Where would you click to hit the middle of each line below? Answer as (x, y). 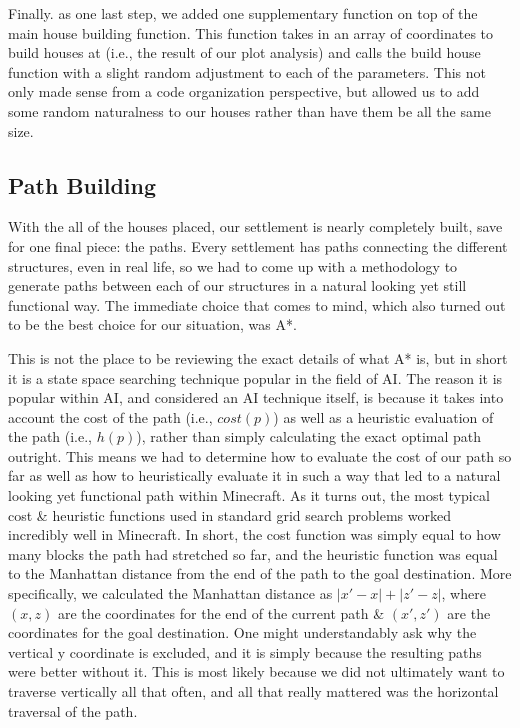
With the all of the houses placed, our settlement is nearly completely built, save (255, 226)
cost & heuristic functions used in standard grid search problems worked (229, 514)
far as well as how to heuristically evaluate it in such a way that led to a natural (254, 475)
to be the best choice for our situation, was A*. (152, 324)
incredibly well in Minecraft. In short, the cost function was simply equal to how (254, 534)
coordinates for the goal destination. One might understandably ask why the (242, 632)
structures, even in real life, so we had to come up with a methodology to (233, 265)
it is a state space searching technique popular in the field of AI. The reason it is (255, 377)
